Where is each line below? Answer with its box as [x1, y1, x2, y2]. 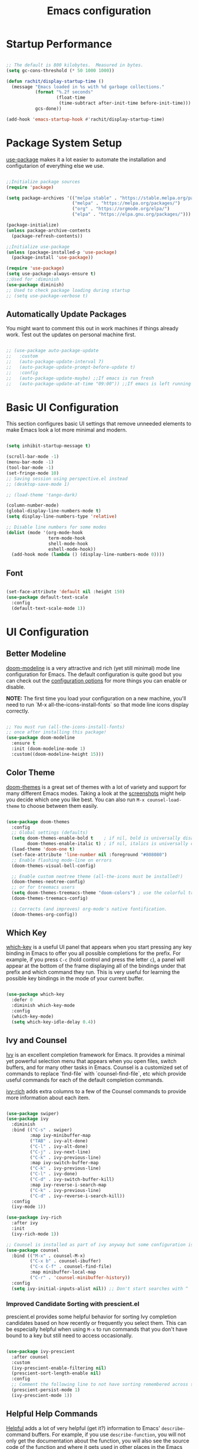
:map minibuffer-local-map [29, 1269, 96, 1275]
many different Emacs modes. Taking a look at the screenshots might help [6, 790, 186, 797]
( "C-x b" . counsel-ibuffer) [29, 1258, 101, 1264]
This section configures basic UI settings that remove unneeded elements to [6, 420, 192, 427]
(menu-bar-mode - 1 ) [6, 459, 54, 465]
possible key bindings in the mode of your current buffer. [6, 975, 144, 982]
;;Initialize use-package [6, 243, 70, 249]
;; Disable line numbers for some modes [6, 524, 107, 530]
